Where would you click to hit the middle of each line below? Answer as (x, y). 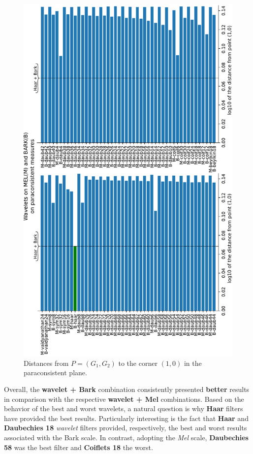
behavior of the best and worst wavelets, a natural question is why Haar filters (124, 408)
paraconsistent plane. (55, 373)
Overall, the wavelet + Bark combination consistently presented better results (127, 389)
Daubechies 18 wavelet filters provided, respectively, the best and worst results (126, 428)
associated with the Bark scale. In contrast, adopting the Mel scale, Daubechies (126, 438)
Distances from (46, 363)
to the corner (138, 363)
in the (193, 363)
